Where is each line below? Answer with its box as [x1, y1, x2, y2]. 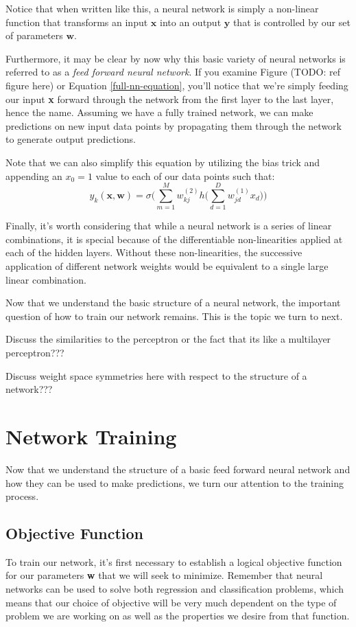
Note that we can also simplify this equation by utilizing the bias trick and [5, 155, 320, 169]
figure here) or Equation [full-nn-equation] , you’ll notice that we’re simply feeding [5, 78, 348, 92]
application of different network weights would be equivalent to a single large [5, 259, 329, 273]
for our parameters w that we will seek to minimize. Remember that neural [5, 568, 323, 582]
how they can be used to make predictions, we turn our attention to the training [5, 475, 344, 490]
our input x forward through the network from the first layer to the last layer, [5, 91, 334, 106]
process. [5, 489, 39, 503]
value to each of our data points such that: [95, 168, 275, 183]
